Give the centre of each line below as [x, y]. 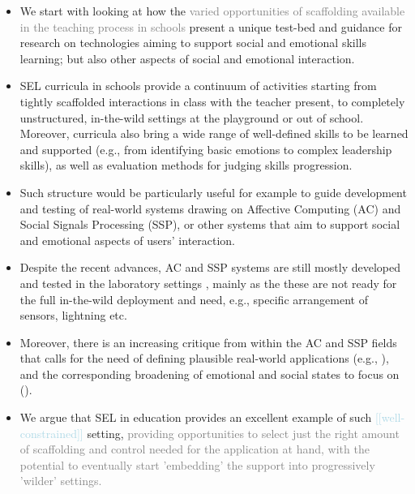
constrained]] [51, 433]
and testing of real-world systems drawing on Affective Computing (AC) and [210, 208]
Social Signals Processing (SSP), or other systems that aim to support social [210, 224]
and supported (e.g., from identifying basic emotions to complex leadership [206, 149]
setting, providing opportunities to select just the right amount [243, 433]
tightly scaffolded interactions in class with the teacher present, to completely [212, 101]
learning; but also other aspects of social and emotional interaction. [187, 58]
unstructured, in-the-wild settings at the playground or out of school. [192, 117]
